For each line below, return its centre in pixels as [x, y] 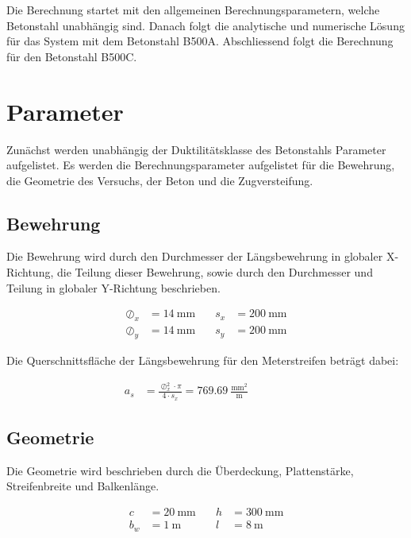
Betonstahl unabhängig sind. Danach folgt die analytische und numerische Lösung [205, 25]
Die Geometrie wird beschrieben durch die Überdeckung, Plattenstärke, [180, 470]
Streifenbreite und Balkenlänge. [83, 486]
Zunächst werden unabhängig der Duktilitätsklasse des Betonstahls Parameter [196, 149]
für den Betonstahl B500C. [72, 56]
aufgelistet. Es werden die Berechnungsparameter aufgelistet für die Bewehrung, [201, 165]
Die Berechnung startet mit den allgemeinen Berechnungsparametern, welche [193, 10]
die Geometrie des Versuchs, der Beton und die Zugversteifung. [160, 180]
